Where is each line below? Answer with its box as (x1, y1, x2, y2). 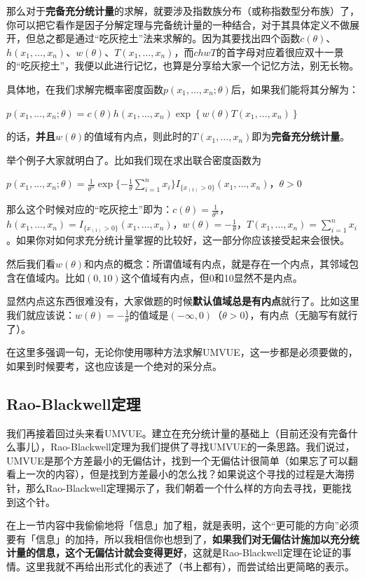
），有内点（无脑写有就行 (245, 307, 358, 322)
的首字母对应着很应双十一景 (216, 44, 344, 59)
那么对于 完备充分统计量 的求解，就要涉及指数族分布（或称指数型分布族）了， (6, 4, 359, 18)
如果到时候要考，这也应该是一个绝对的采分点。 (6, 358, 222, 373)
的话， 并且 (6, 129, 55, 144)
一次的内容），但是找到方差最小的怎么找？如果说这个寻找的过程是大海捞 (25, 467, 354, 481)
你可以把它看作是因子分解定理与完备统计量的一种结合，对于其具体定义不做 (6, 17, 350, 32)
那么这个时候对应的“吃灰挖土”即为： (6, 202, 173, 216)
